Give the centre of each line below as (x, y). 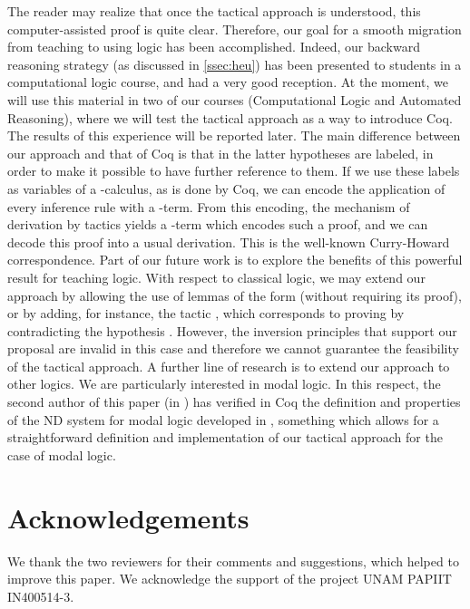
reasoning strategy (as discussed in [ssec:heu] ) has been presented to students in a (235, 64)
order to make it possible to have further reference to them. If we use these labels (234, 171)
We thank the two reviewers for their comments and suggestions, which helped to (233, 561)
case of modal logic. (62, 454)
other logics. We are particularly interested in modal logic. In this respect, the (224, 384)
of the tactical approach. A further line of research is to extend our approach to (229, 366)
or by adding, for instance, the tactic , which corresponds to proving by (206, 313)
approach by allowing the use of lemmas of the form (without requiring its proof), (235, 295)
